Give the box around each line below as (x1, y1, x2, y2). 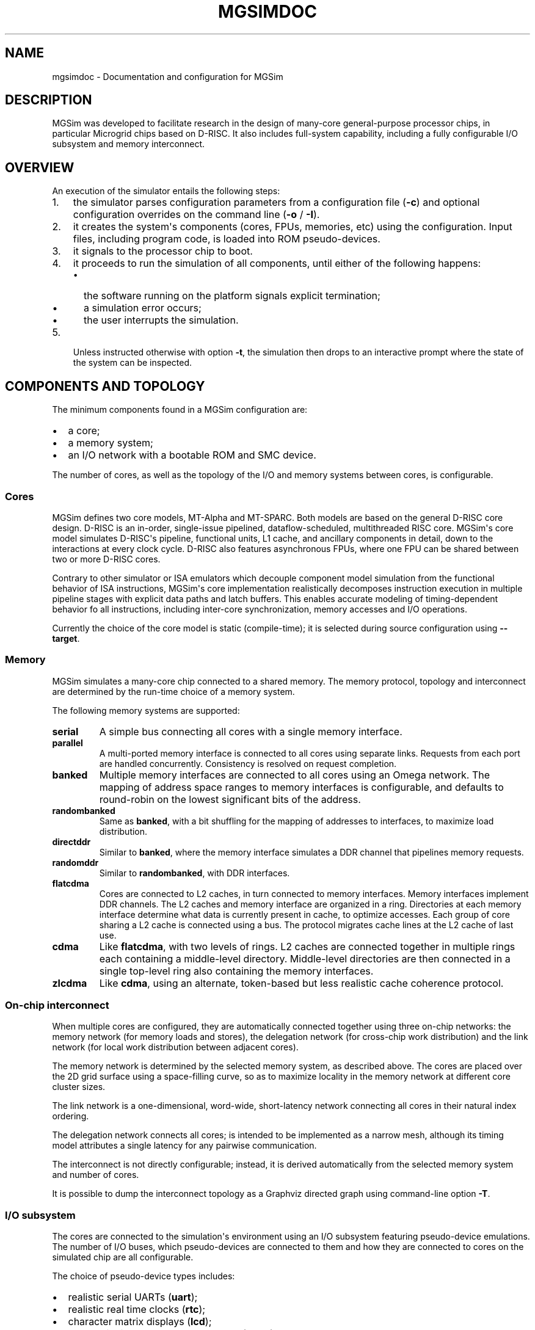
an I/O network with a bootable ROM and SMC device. (68, 449, 316, 462)
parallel (52, 737, 83, 748)
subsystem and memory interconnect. (52, 139, 205, 150)
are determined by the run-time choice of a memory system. (52, 686, 295, 697)
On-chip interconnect (5, 999, 109, 1011)
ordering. (52, 1111, 89, 1122)
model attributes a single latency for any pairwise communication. (52, 1140, 317, 1151)
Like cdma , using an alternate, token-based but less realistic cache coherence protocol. (99, 976, 504, 989)
